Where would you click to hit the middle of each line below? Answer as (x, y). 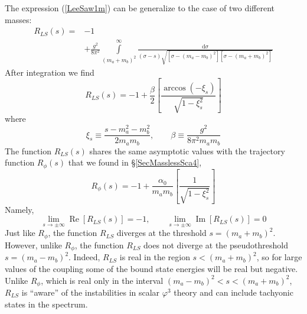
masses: (18, 19)
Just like (20, 233)
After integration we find (50, 72)
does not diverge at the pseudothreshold (216, 245)
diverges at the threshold (161, 233)
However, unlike (33, 245)
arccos (175, 88)
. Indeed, (84, 257)
